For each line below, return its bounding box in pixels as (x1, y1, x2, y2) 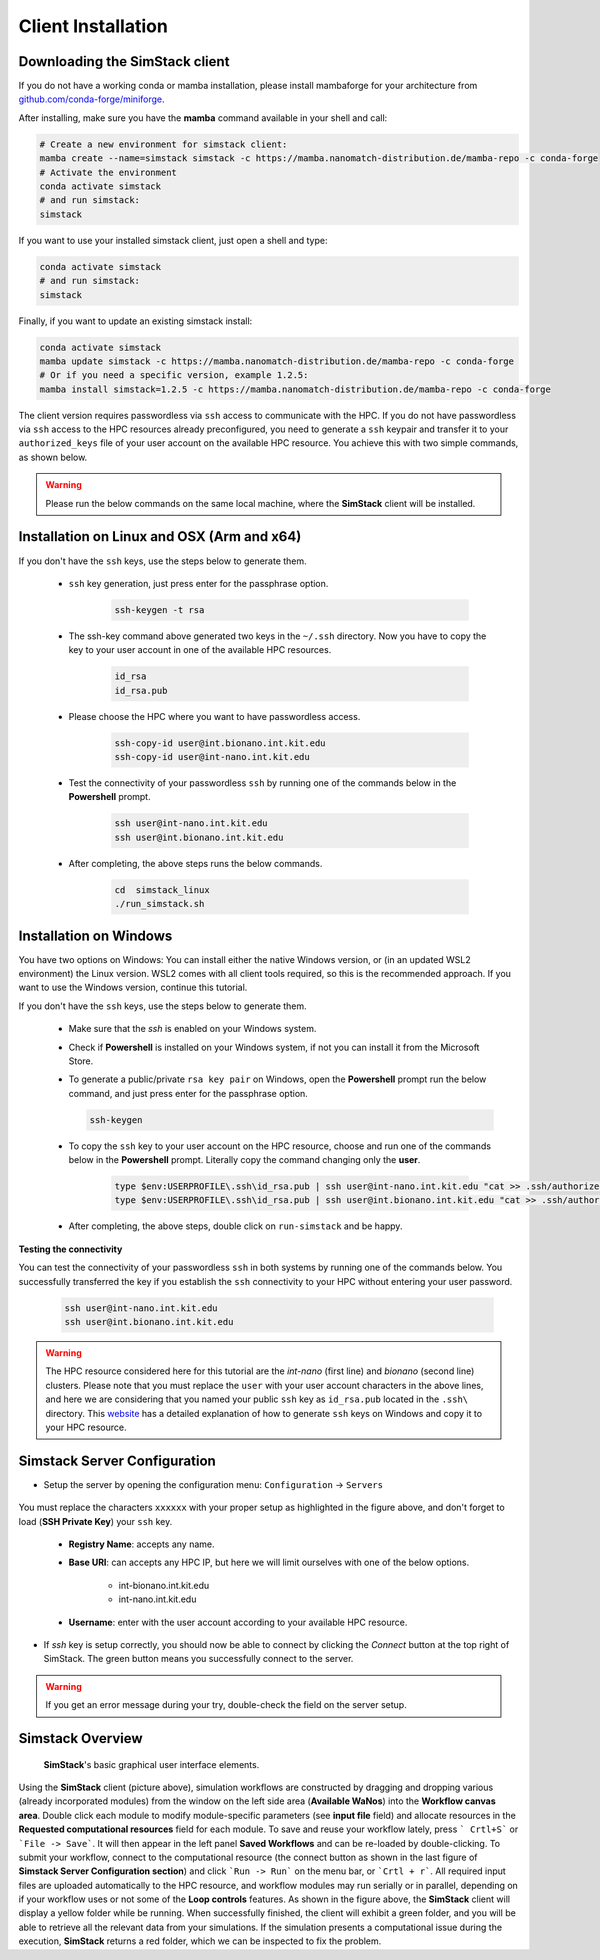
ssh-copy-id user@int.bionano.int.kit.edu (114, 737, 326, 749)
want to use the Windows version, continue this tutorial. (18, 981, 248, 994)
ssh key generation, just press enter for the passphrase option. (68, 577, 329, 589)
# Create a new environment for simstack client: (39, 138, 288, 150)
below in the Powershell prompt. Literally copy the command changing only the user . (68, 1154, 421, 1166)
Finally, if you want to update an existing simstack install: (18, 315, 253, 327)
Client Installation (18, 15, 169, 37)
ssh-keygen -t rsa (114, 604, 205, 615)
